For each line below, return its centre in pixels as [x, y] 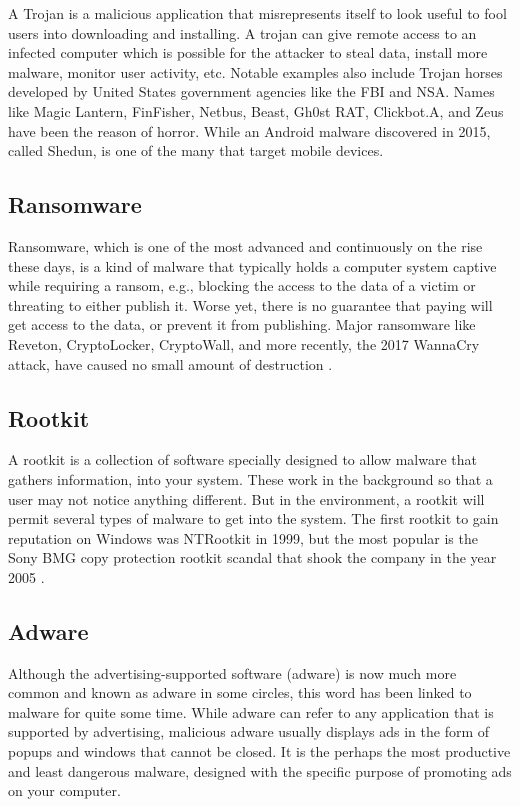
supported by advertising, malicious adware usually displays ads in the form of [249, 731]
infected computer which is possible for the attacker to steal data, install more [248, 52]
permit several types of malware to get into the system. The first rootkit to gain [253, 518]
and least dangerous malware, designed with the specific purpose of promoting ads [260, 770]
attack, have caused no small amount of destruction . [170, 363]
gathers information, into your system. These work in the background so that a [250, 478]
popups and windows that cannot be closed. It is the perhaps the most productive [259, 751]
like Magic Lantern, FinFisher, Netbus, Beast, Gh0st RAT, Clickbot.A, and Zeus [256, 110]
